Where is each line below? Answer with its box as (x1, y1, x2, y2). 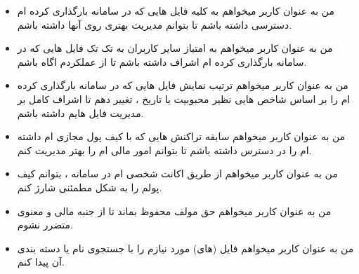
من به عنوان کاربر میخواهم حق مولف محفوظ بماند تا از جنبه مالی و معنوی (17, 203, 332, 218)
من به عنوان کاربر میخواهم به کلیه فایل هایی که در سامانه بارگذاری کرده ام (17, 4, 334, 18)
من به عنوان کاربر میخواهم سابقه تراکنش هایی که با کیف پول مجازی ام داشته (17, 129, 346, 144)
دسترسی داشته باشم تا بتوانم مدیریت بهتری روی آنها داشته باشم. (17, 17, 292, 32)
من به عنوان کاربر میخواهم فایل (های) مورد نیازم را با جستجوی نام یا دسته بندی (17, 240, 354, 255)
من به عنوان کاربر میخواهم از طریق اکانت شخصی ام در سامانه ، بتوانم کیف (17, 166, 338, 181)
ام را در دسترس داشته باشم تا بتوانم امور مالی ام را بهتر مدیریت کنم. (17, 142, 312, 157)
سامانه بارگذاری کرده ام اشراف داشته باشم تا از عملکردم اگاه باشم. (17, 54, 307, 69)
